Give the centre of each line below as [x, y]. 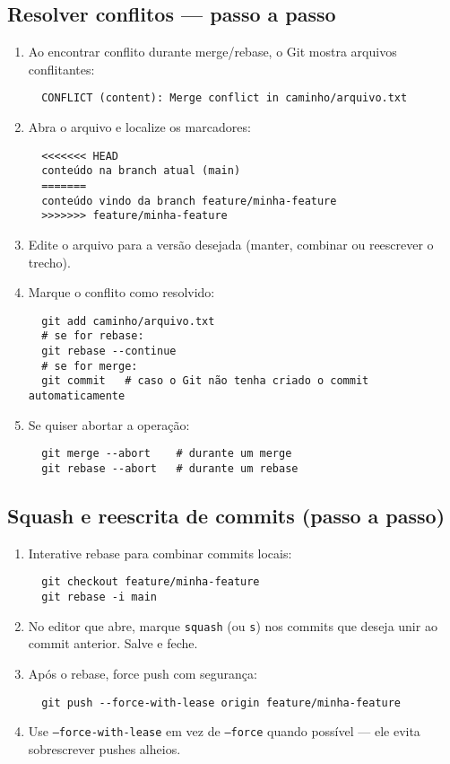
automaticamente [77, 395]
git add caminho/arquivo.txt [128, 321]
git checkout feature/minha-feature [151, 582]
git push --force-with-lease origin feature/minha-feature [221, 703]
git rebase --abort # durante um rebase [170, 468]
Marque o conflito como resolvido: [121, 292]
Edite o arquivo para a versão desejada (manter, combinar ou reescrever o [231, 244]
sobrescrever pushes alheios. [104, 748]
